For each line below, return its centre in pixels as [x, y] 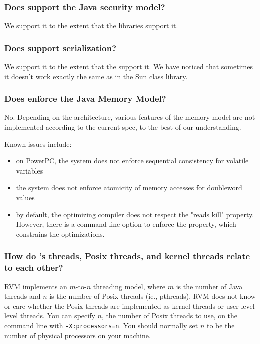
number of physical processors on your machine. [77, 335]
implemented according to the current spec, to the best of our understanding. [123, 127]
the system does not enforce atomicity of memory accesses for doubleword [129, 187]
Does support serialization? [60, 47]
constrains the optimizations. [60, 233]
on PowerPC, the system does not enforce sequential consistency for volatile [132, 161]
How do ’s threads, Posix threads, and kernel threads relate [127, 256]
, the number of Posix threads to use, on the [170, 316]
